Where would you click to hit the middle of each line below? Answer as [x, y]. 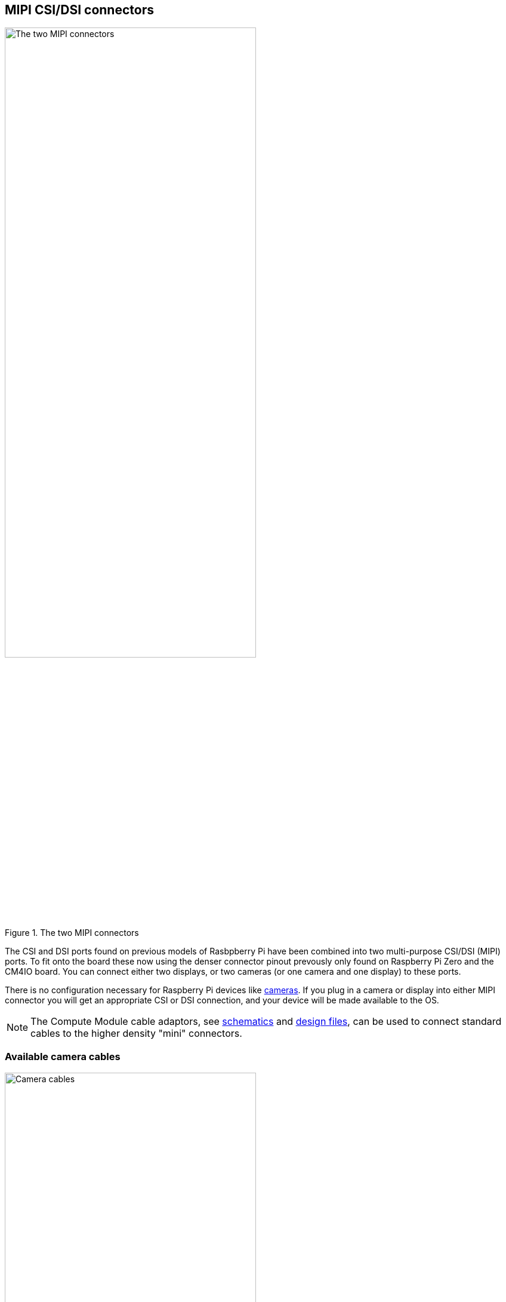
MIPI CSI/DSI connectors [79, 10]
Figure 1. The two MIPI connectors [72, 932]
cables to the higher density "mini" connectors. [136, 1033]
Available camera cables [63, 1057]
